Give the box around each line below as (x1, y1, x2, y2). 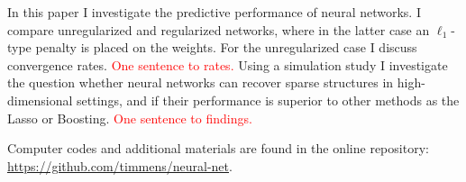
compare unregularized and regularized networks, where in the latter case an (7, 20, 430, 39)
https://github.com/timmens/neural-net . (7, 156, 233, 175)
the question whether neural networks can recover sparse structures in (7, 73, 394, 92)
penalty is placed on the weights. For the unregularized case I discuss (35, 38, 417, 57)
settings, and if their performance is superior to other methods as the (77, 90, 460, 109)
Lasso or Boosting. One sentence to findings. (7, 108, 252, 127)
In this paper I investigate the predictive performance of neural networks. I (7, 3, 421, 21)
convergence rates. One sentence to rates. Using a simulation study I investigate (7, 55, 448, 74)
